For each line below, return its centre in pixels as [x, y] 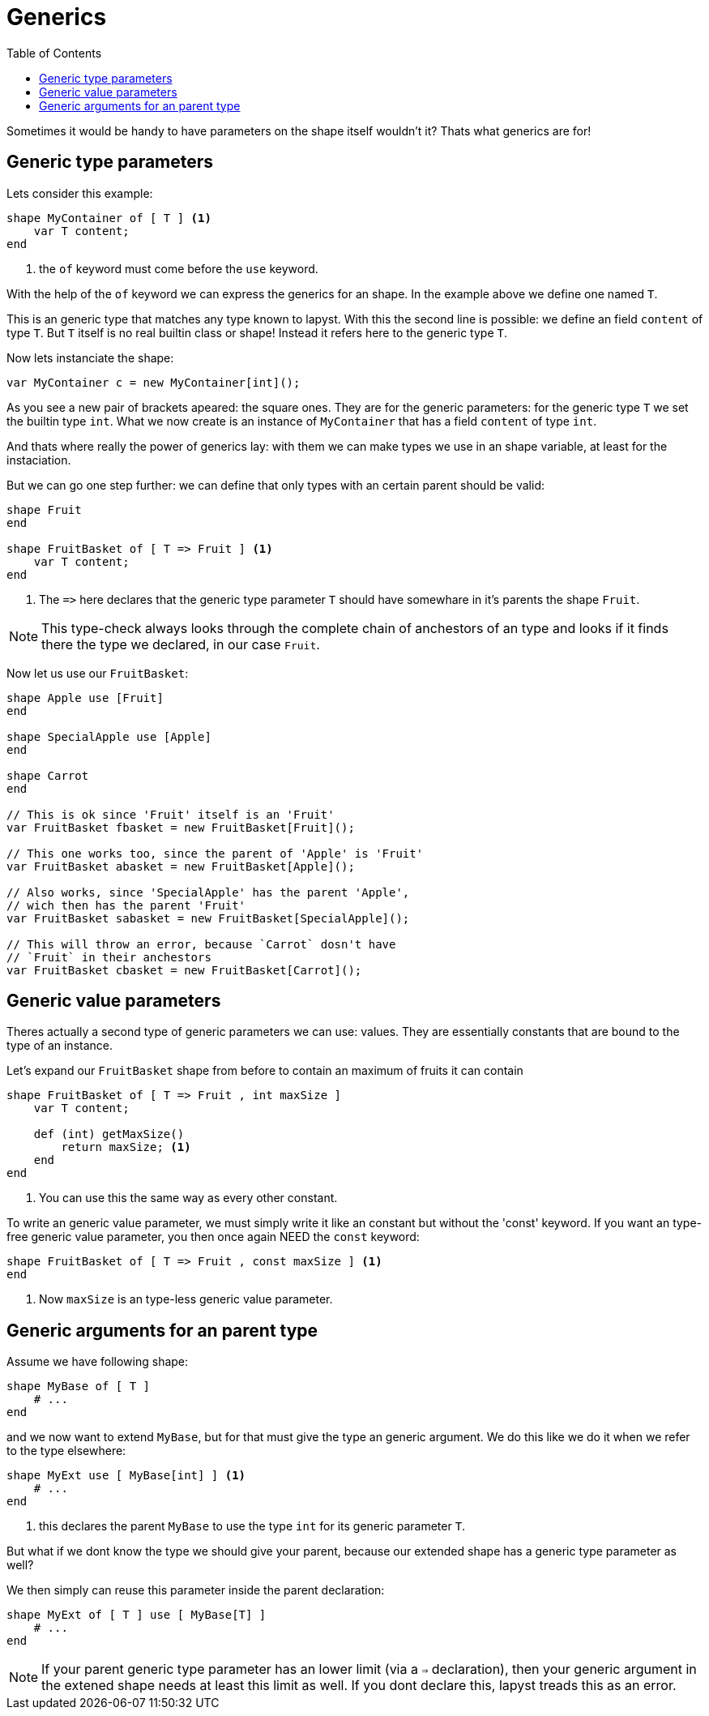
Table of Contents [54, 53]
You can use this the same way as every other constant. [188, 1198]
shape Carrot [48, 775]
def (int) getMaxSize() [109, 1134]
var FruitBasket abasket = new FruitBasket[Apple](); [181, 866]
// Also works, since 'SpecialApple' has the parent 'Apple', [208, 892]
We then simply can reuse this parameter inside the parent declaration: [196, 1590]
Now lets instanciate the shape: [90, 357]
